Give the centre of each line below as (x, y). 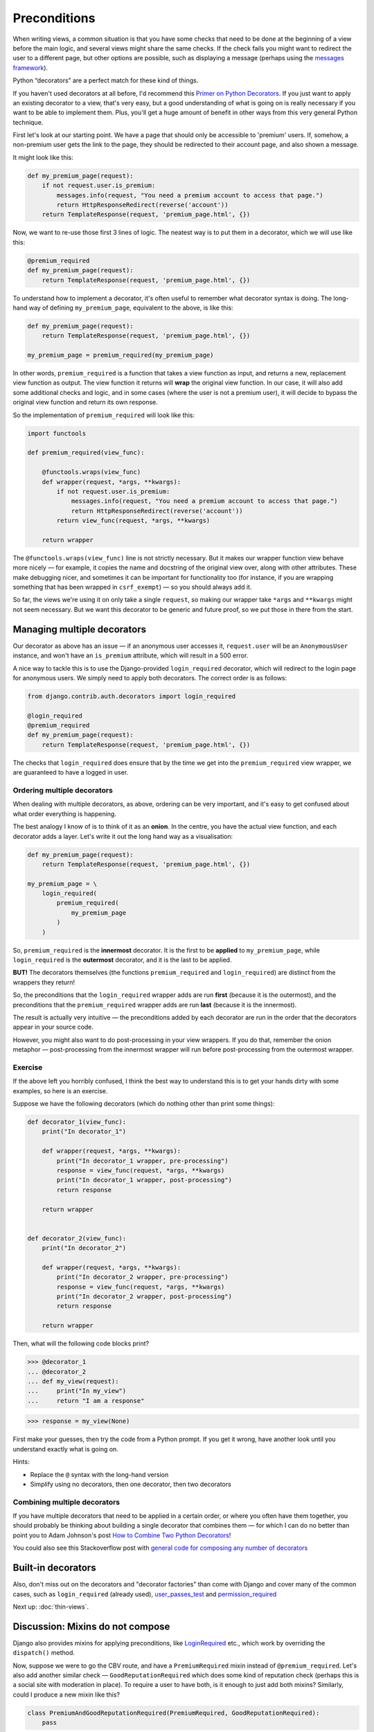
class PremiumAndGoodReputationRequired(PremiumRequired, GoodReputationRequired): (173, 1713)
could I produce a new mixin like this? (66, 1695)
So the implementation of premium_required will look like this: (104, 415)
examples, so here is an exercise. (60, 1090)
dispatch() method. (44, 1653)
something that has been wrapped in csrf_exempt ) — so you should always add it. (132, 587)
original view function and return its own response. (86, 403)
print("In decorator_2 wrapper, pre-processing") (142, 1277)
